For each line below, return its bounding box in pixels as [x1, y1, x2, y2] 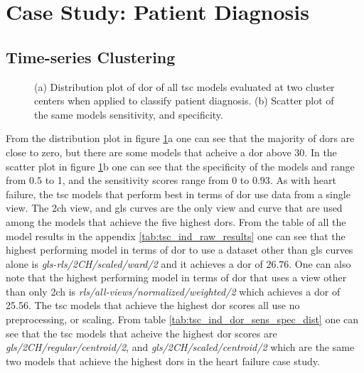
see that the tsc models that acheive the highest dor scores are [6, 325, 277, 340]
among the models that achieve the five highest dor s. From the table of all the [6, 214, 346, 229]
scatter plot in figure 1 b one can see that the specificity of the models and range [6, 158, 355, 173]
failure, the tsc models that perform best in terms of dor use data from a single [6, 186, 350, 201]
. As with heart [269, 173, 336, 188]
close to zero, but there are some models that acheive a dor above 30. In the [6, 144, 337, 159]
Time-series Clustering [6, 45, 176, 67]
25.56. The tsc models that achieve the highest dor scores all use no [6, 298, 300, 313]
